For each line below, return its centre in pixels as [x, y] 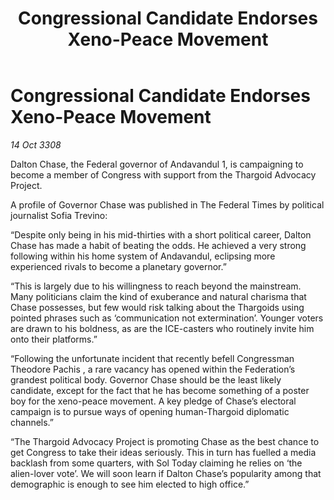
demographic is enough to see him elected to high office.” [130, 484]
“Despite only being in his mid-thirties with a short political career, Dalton [161, 234]
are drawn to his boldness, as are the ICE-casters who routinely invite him [162, 328]
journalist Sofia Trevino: [59, 215]
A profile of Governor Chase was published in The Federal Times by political [167, 204]
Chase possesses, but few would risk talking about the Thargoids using [157, 307]
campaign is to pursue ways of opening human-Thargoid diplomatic [150, 411]
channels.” [32, 422]
